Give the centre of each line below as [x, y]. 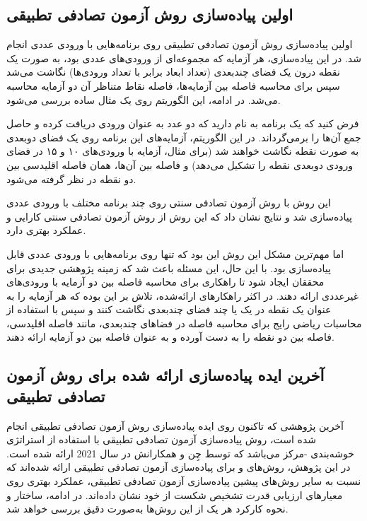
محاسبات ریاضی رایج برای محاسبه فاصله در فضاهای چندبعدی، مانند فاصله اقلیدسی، [184, 323]
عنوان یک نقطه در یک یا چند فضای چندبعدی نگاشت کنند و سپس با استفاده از [169, 309]
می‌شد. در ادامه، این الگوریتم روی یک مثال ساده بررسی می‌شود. [144, 99]
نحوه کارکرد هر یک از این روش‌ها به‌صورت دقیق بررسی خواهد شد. [147, 509]
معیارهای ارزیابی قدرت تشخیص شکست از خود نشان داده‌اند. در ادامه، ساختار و [175, 494]
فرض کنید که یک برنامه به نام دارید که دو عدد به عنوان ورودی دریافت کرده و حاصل [183, 123]
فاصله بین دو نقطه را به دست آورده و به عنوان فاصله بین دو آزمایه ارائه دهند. [170, 337]
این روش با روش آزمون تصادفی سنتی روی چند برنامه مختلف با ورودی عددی [169, 203]
